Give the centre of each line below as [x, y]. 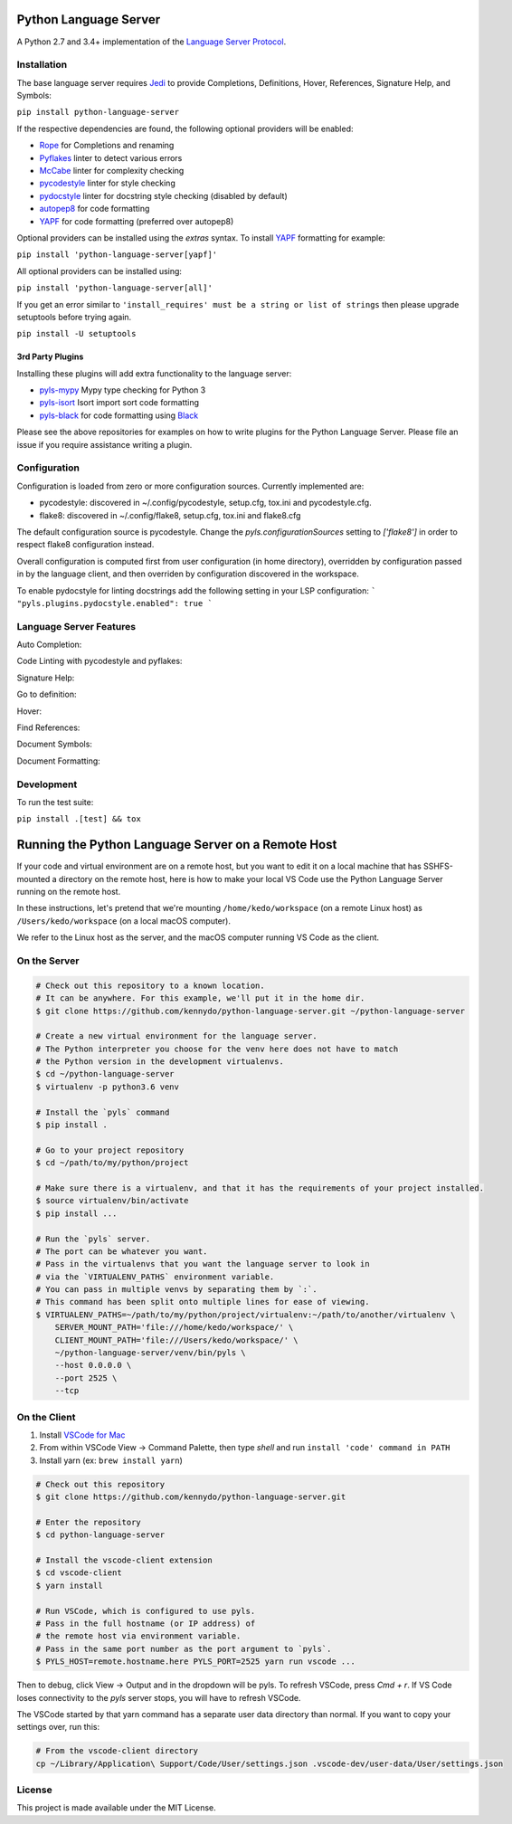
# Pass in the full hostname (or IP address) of [146, 1624]
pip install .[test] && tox [79, 819]
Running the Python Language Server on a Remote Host [177, 845]
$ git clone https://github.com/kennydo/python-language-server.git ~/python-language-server [251, 1011]
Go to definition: [47, 694]
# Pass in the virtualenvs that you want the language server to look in [203, 1264]
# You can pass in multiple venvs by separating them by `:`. [176, 1290]
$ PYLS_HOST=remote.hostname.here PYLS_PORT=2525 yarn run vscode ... [196, 1662]
